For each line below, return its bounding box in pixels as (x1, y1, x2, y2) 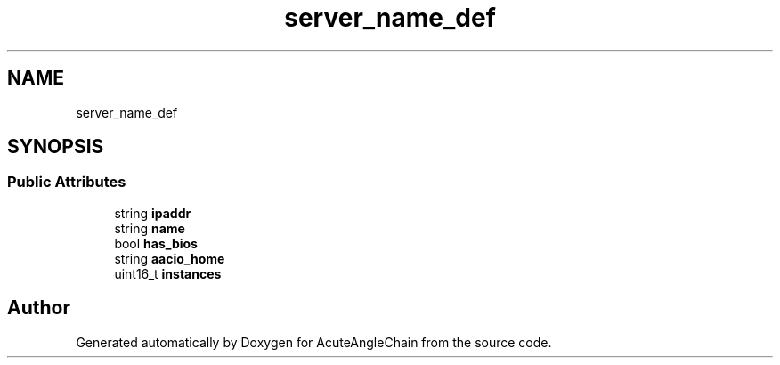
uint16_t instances (114, 265, 222, 281)
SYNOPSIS (7, 135, 104, 158)
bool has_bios (114, 235, 198, 251)
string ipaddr (114, 205, 191, 221)
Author (7, 296, 70, 320)
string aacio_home (114, 250, 225, 266)
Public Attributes (7, 173, 126, 191)
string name (114, 220, 185, 236)
